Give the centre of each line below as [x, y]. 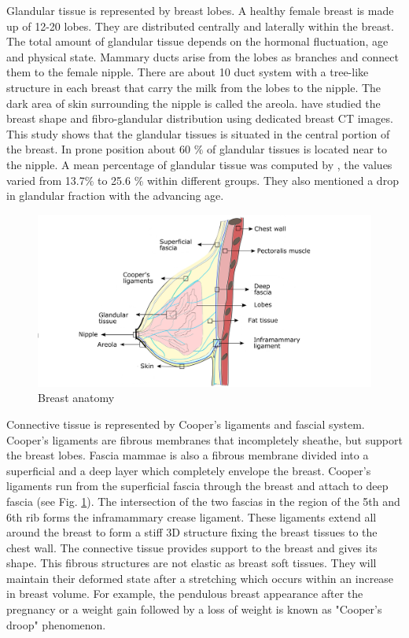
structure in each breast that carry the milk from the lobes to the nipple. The [194, 87]
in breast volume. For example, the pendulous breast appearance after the [185, 594]
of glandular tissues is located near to [297, 149]
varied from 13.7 [46, 180]
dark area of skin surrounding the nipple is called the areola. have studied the [193, 103]
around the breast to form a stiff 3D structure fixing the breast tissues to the [192, 532]
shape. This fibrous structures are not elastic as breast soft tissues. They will [192, 563]
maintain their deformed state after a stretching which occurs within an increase [200, 578]
